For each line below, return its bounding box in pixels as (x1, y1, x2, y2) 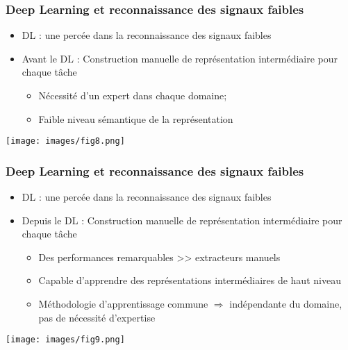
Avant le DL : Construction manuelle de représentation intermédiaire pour (22, 51, 338, 65)
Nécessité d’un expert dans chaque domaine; (38, 88, 227, 102)
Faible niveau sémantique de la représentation (38, 111, 233, 126)
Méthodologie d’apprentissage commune (38, 297, 208, 311)
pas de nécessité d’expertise (38, 310, 156, 324)
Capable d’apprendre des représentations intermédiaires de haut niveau (38, 273, 341, 287)
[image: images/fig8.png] (6, 136, 125, 147)
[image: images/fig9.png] (6, 335, 125, 345)
